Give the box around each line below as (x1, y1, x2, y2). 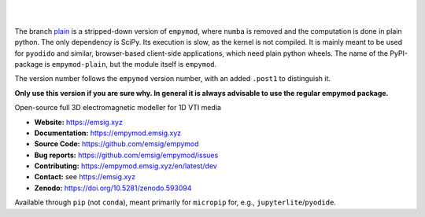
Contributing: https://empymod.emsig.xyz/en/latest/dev (34, 161, 218, 171)
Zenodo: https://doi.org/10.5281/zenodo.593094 (34, 183, 192, 193)
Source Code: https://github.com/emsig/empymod (34, 139, 200, 149)
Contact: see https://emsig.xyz (34, 172, 136, 182)
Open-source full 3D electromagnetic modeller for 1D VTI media (14, 103, 222, 112)
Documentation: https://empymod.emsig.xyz (34, 128, 182, 138)
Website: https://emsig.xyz (34, 117, 124, 127)
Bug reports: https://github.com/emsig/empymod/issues (34, 150, 219, 160)
